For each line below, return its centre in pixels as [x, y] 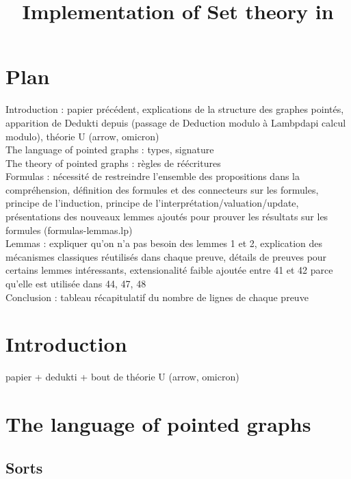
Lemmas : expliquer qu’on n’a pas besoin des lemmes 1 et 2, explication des [164, 243]
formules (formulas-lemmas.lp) [69, 230]
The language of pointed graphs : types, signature [110, 150]
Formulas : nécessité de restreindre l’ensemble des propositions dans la [153, 176]
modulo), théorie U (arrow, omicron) [82, 136]
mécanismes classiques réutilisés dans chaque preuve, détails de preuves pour [166, 256]
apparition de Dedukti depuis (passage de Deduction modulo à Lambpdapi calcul [176, 122]
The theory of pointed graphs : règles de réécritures [113, 163]
